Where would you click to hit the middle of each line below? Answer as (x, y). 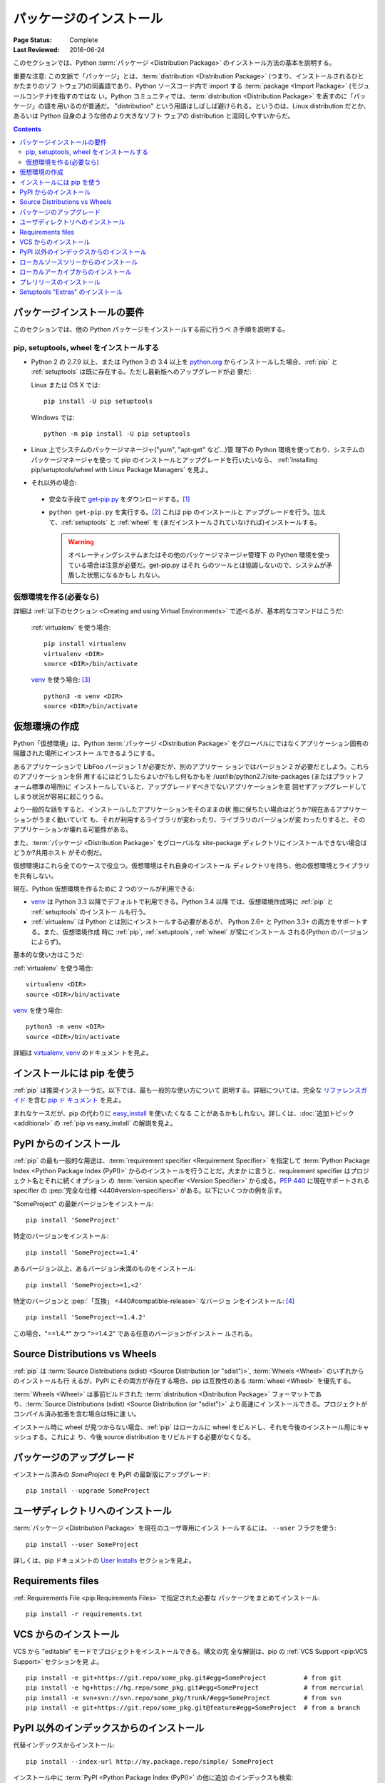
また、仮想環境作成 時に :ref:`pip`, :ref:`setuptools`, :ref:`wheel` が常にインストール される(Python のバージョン (206, 931)
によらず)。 (48, 942)
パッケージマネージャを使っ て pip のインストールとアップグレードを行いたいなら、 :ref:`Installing (174, 459)
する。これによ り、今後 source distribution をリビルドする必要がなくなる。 (143, 1437)
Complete (84, 40)
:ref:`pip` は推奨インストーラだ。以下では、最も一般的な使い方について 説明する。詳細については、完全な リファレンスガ (190, 1090)
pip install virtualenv (85, 644)
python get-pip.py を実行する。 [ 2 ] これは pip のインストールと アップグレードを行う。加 (184, 512)
